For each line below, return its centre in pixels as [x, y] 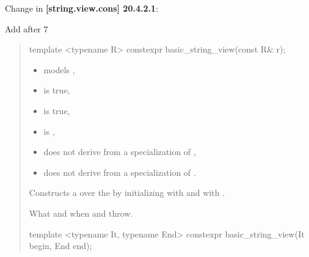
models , [59, 69]
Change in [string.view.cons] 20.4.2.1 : [82, 8]
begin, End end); [60, 246]
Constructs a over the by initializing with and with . [127, 193]
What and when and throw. [81, 213]
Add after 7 [27, 28]
